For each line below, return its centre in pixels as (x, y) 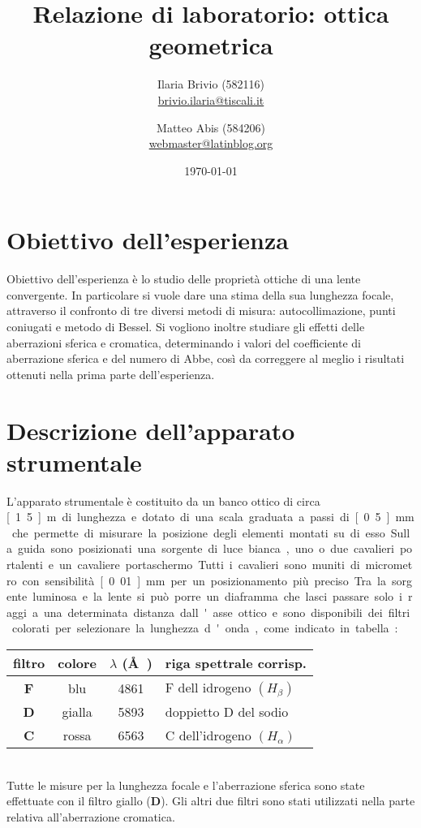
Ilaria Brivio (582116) (211, 84)
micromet (389, 565)
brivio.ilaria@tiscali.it (211, 99)
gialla (77, 712)
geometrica (211, 45)
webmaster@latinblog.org (211, 143)
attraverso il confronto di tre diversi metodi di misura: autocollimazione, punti (201, 310)
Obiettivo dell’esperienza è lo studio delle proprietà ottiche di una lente (184, 279)
